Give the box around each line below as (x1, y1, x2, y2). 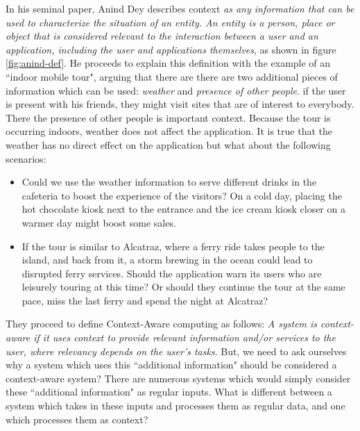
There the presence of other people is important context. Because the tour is (6, 110, 331, 124)
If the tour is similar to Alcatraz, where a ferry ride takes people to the (22, 238, 325, 253)
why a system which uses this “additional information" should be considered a (6, 357, 337, 372)
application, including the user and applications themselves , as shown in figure (6, 42, 336, 56)
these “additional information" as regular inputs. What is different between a (6, 384, 332, 399)
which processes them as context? (6, 412, 148, 426)
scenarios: (6, 151, 46, 165)
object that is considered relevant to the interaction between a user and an (6, 29, 318, 43)
